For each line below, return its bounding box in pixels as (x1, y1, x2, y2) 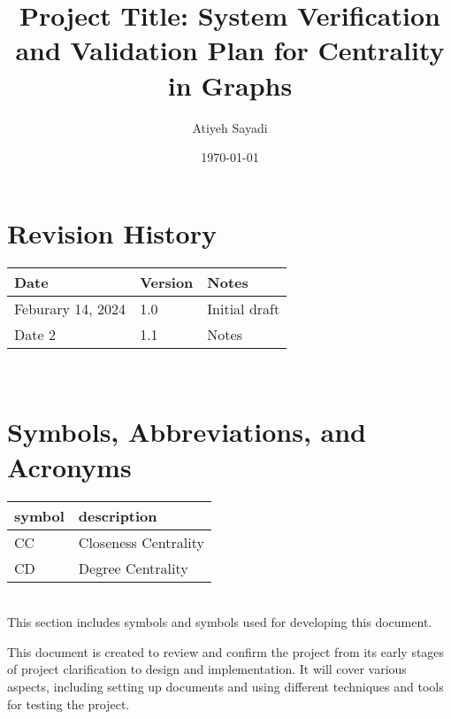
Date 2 (14, 323, 56, 344)
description (78, 505, 157, 526)
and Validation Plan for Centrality (15, 32, 445, 68)
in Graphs (167, 66, 293, 103)
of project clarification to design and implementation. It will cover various (7, 660, 407, 678)
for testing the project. (7, 694, 130, 713)
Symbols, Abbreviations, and (7, 414, 366, 450)
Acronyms (7, 448, 132, 484)
